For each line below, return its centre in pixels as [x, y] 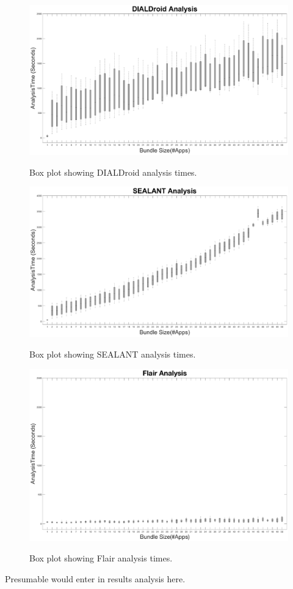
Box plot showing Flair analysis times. [101, 558]
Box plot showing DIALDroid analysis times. [113, 172]
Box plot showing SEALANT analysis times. [113, 354]
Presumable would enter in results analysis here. [95, 578]
